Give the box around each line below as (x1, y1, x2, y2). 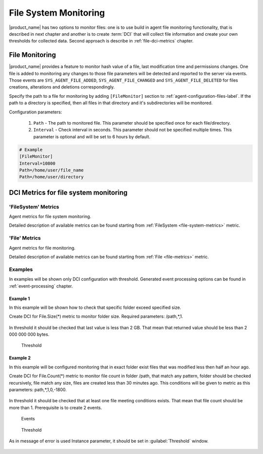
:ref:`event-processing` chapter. (9, 283, 73, 289)
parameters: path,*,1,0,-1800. (9, 387, 67, 393)
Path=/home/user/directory (19, 174, 84, 180)
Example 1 (9, 296, 30, 302)
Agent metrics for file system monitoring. (9, 214, 92, 219)
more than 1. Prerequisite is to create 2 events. (9, 405, 102, 411)
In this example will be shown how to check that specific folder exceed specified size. (9, 304, 181, 310)
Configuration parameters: (9, 109, 62, 115)
